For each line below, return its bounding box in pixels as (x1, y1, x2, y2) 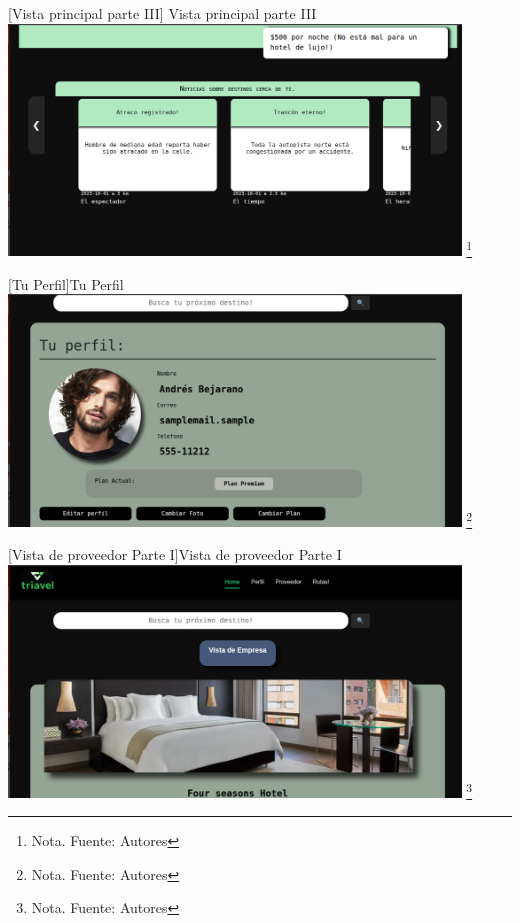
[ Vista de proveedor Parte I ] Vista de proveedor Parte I (8, 544, 342, 565)
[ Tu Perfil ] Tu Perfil (8, 273, 124, 294)
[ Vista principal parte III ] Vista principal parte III (8, 3, 317, 23)
